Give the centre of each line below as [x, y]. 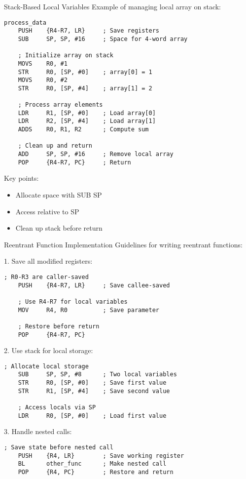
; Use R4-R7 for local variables [73, 301]
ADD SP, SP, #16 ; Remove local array [96, 154]
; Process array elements [60, 105]
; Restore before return [59, 326]
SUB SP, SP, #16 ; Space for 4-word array [103, 39]
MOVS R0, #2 [43, 80]
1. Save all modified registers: [48, 261]
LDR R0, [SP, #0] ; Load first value [92, 416]
